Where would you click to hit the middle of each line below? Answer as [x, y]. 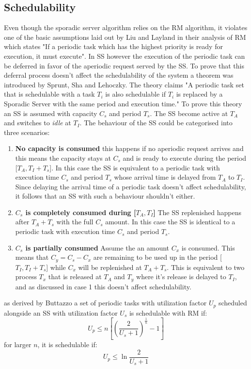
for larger [18, 344]
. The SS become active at [189, 113]
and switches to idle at [38, 123]
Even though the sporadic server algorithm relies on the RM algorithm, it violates [126, 27]
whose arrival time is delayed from [165, 177]
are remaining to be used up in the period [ [157, 257]
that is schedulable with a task [49, 94]
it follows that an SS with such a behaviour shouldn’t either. [105, 196]
